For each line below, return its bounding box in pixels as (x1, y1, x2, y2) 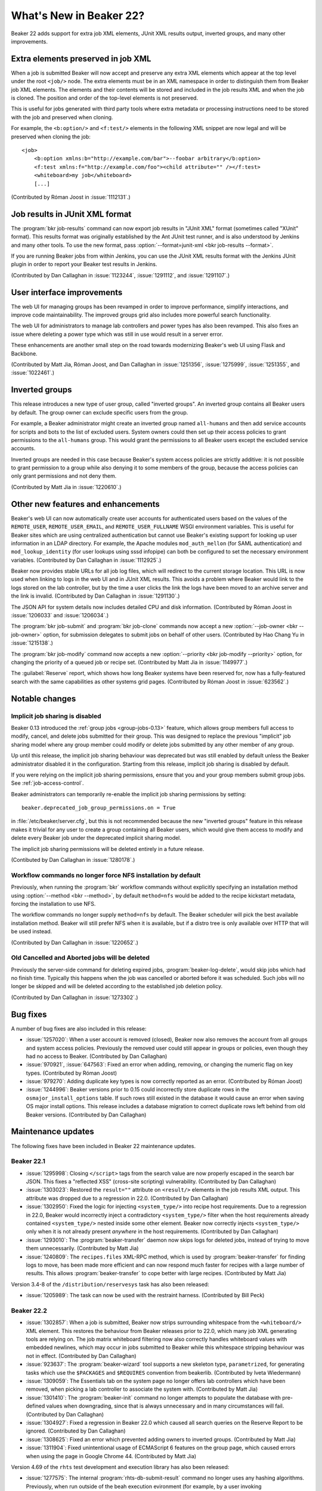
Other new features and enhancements (11, 499, 160, 509)
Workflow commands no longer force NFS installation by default (11, 871, 201, 879)
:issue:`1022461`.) (11, 369, 55, 376)
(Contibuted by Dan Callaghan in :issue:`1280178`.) (11, 856, 135, 864)
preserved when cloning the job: (11, 133, 91, 140)
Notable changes (11, 694, 76, 704)
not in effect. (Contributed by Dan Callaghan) (26, 1352, 137, 1359)
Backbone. (11, 349, 38, 357)
